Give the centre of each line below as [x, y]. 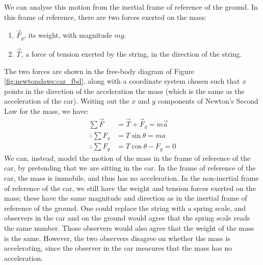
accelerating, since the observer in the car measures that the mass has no [118, 248]
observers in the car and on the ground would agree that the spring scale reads [127, 218]
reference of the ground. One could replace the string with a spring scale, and [125, 208]
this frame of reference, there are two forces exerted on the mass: [105, 17]
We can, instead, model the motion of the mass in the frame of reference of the [127, 158]
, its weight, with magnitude [68, 35]
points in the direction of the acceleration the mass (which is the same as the [124, 91]
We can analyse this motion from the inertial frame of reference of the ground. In [131, 7]
